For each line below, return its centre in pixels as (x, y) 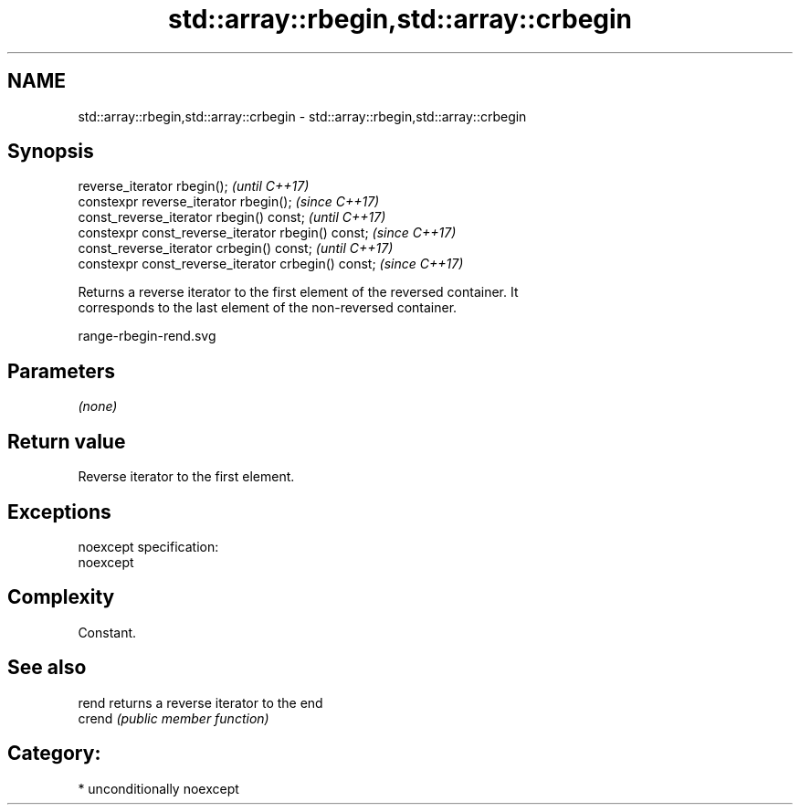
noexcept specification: (148, 546)
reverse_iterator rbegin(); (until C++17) (194, 186)
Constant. (107, 632)
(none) (98, 406)
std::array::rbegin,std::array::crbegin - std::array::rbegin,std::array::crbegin (302, 116)
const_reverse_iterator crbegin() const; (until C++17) (236, 248)
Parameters (61, 371)
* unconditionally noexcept (158, 788)
